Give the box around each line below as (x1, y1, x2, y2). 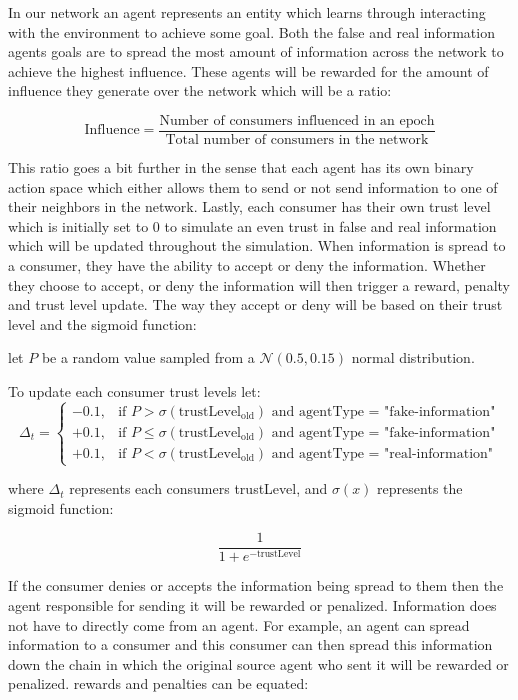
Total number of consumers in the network (165, 133, 429, 148)
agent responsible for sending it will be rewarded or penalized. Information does (8, 594, 497, 615)
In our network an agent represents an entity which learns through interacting (8, 2, 486, 22)
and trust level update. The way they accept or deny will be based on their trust (8, 294, 503, 315)
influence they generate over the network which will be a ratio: (8, 80, 392, 101)
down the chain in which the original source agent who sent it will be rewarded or (8, 653, 509, 674)
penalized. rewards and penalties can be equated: (8, 673, 309, 694)
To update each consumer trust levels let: (8, 380, 261, 401)
